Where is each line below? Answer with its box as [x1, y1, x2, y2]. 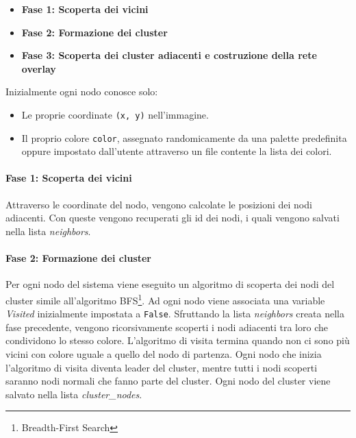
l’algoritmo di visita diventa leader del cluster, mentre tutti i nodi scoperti [5, 360, 318, 374]
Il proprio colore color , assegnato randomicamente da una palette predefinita [21, 130, 347, 145]
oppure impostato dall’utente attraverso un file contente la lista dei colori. [21, 144, 332, 158]
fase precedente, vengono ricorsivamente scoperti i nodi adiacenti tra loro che [5, 319, 328, 334]
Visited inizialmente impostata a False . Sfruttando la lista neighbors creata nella [5, 306, 345, 321]
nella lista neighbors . [5, 223, 91, 238]
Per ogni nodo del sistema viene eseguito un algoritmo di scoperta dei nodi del [5, 277, 335, 291]
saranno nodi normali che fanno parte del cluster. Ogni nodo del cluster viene [5, 374, 331, 388]
